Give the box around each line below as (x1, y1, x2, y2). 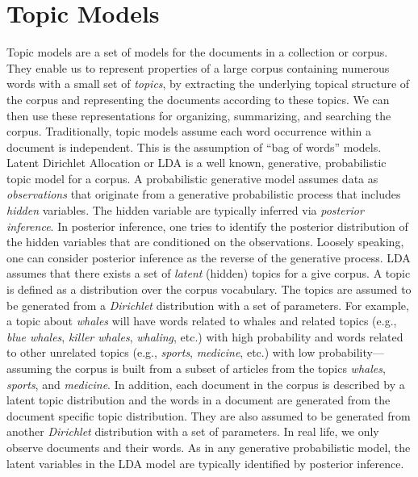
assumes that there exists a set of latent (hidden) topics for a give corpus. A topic (6, 265, 411, 282)
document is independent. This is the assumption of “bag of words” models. (6, 138, 382, 155)
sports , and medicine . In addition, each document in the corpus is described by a (6, 375, 405, 392)
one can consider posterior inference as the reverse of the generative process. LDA (6, 249, 411, 266)
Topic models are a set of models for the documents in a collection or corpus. (6, 44, 388, 61)
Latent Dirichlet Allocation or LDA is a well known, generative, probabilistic (6, 154, 387, 171)
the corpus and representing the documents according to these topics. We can (6, 90, 390, 107)
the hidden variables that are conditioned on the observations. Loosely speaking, (6, 233, 404, 250)
